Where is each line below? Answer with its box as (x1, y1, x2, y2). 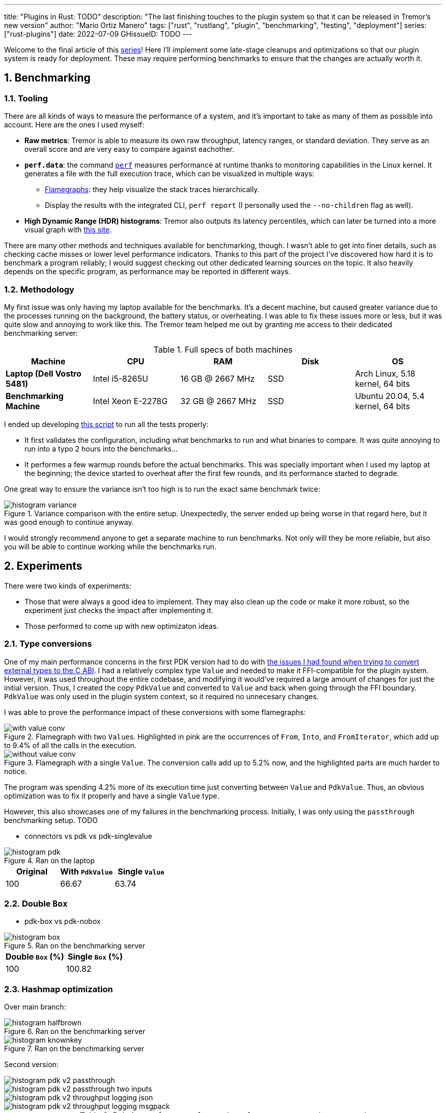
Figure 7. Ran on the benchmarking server (4, 1044, 145, 1053)
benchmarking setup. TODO (4, 815, 98, 825)
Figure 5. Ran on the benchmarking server (4, 941, 145, 950)
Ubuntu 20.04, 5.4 (355, 390, 425, 401)
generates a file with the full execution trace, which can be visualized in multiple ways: (24, 169, 315, 178)
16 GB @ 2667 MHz (180, 373, 255, 384)
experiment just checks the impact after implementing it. (24, 605, 213, 615)
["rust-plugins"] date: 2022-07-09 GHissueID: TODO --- (4, 30, 192, 38)
